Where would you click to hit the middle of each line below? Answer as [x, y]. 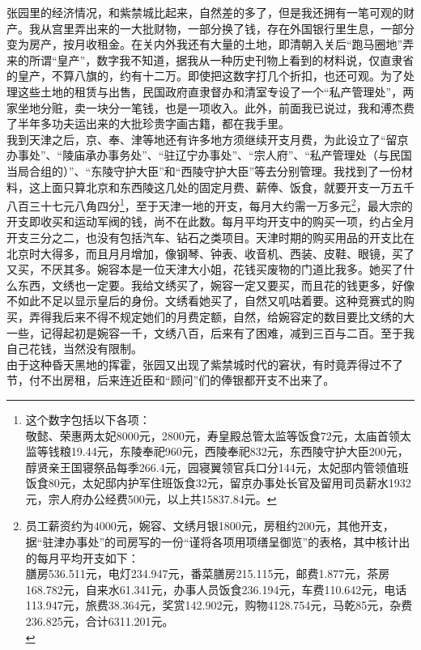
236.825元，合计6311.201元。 [100, 621]
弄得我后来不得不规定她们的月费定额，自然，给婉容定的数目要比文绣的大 [221, 316]
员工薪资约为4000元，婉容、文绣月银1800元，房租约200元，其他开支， [210, 526]
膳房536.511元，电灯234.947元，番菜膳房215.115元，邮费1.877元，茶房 [208, 574]
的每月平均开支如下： [82, 557]
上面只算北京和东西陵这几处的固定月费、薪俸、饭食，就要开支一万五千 [227, 187]
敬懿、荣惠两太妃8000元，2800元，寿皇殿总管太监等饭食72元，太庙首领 [213, 435]
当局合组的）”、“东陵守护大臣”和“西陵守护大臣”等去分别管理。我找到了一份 [204, 170]
